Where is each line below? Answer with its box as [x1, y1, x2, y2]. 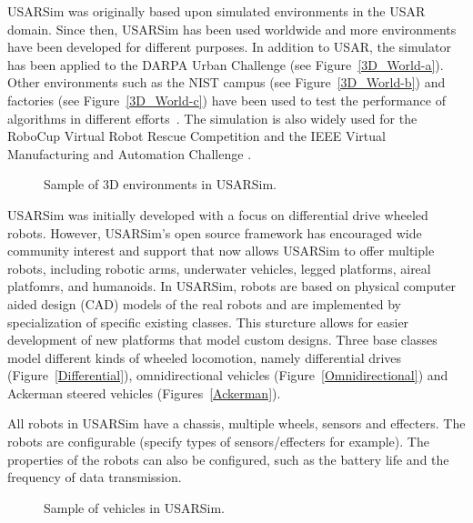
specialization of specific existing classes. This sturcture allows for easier [7, 312, 409, 331]
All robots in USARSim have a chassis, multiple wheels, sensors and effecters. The [7, 414, 466, 433]
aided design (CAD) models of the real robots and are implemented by [7, 294, 401, 313]
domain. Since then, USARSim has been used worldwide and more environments [7, 19, 457, 38]
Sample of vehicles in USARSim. [44, 498, 225, 517]
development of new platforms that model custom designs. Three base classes [7, 330, 438, 349]
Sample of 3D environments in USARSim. [44, 175, 277, 194]
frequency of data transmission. [7, 468, 182, 487]
